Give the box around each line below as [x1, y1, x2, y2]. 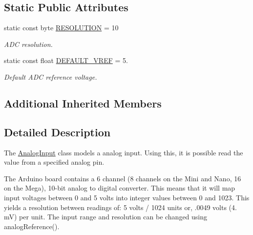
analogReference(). [4, 221, 60, 231]
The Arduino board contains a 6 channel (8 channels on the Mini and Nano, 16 [4, 173, 241, 183]
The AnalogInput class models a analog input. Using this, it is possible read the [4, 147, 243, 157]
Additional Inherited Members [4, 95, 162, 110]
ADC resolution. [4, 39, 53, 49]
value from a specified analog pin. [4, 157, 105, 167]
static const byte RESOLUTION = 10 [4, 22, 119, 33]
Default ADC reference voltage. [4, 71, 97, 82]
